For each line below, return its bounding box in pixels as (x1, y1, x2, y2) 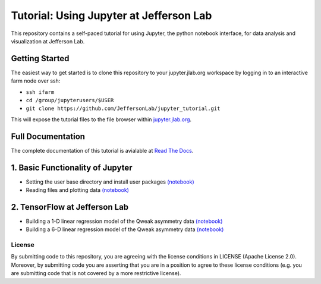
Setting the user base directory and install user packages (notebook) (26, 178, 194, 185)
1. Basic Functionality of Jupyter (11, 162, 133, 172)
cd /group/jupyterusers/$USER (26, 97, 114, 104)
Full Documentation (11, 131, 86, 141)
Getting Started (11, 53, 70, 64)
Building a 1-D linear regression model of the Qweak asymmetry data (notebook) (26, 217, 223, 225)
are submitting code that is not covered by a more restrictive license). (11, 270, 181, 277)
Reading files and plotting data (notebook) (26, 187, 129, 193)
